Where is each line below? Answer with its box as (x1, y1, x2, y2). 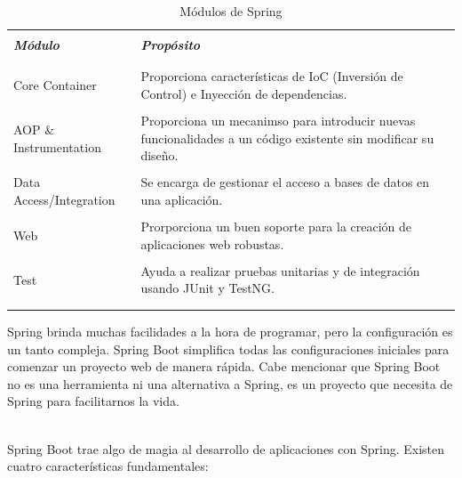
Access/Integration (13, 190, 115, 208)
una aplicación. (140, 190, 223, 208)
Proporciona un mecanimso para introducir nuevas (140, 111, 416, 130)
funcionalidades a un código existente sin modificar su (140, 128, 434, 147)
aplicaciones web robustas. (140, 234, 284, 253)
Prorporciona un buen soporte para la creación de (140, 217, 412, 236)
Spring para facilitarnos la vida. (7, 392, 179, 410)
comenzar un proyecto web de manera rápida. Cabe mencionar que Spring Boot (7, 357, 441, 376)
